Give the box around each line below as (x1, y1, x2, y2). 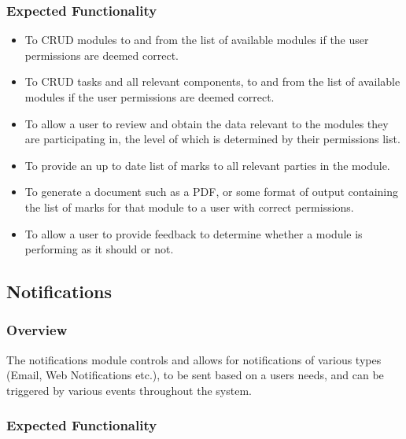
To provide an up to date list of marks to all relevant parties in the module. (24, 157, 390, 173)
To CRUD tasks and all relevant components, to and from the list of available (24, 73, 400, 90)
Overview (6, 320, 68, 340)
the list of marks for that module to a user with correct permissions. (24, 198, 354, 215)
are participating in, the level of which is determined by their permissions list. (24, 131, 400, 147)
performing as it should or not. (24, 241, 174, 257)
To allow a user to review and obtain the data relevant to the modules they (24, 115, 389, 131)
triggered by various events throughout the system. (6, 382, 252, 398)
